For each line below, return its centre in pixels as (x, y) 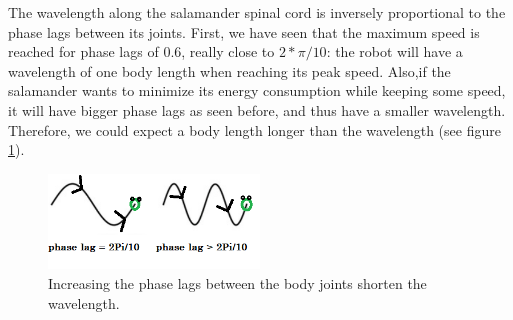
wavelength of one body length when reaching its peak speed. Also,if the (229, 70)
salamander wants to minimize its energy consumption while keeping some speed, (257, 90)
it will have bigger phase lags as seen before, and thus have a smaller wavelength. (257, 109)
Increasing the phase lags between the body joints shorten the (237, 283)
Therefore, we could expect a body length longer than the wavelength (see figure (254, 129)
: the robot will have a (394, 51)
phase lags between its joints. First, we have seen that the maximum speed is (244, 31)
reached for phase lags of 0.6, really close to (141, 51)
